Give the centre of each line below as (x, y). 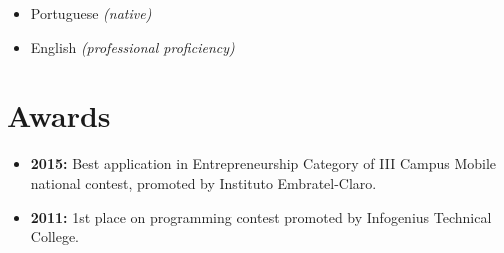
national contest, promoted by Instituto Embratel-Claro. (203, 182)
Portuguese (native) (91, 13)
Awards (59, 115)
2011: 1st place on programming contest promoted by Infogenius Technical (261, 216)
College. (55, 236)
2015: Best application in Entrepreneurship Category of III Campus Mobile (263, 163)
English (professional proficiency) (132, 46)
